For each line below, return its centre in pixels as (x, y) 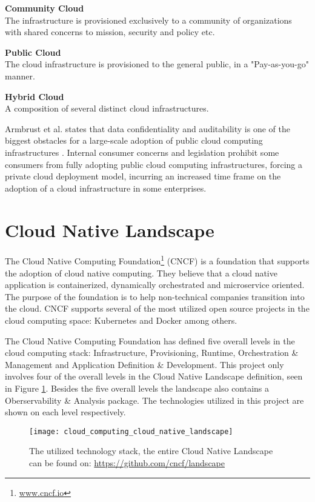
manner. (20, 75)
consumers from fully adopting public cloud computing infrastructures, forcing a (154, 164)
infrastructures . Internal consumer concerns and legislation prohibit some (142, 152)
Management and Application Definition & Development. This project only (144, 364)
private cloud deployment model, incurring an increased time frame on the (143, 176)
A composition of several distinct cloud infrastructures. (107, 108)
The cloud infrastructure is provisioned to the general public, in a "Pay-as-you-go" (157, 64)
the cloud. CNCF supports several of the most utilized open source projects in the (157, 308)
